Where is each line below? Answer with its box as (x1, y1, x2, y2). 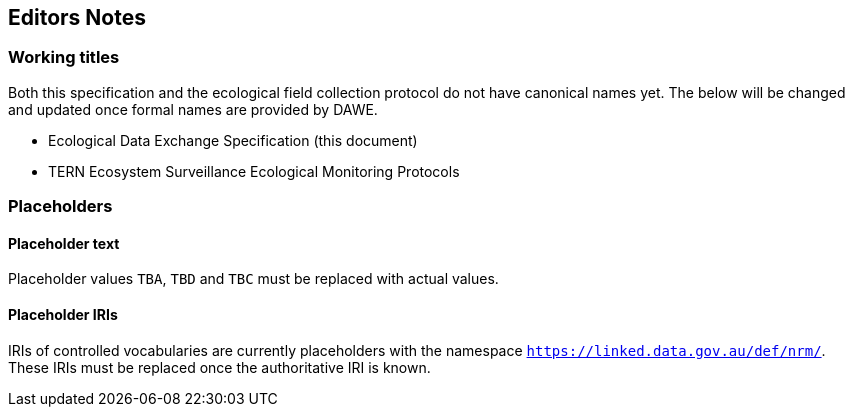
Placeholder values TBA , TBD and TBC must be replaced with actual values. (8, 270, 499, 288)
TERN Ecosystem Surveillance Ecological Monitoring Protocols (48, 162, 460, 180)
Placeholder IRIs (8, 306, 118, 323)
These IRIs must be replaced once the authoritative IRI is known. (8, 358, 431, 376)
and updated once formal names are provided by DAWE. (8, 100, 378, 118)
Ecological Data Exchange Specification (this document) (48, 131, 418, 149)
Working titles (8, 47, 120, 68)
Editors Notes (8, 5, 146, 30)
